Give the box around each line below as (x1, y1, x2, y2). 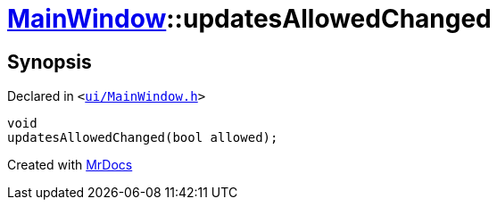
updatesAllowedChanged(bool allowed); (7, 130, 278, 145)
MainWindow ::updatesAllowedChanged (7, 4, 492, 34)
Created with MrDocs (7, 157, 133, 173)
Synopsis (7, 50, 92, 73)
